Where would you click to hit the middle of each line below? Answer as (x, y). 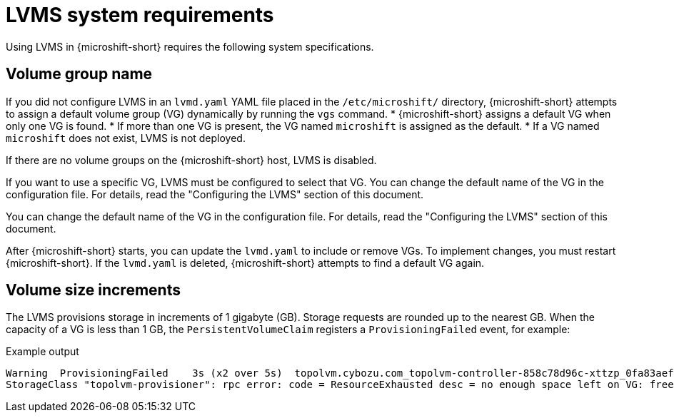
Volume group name (79, 74)
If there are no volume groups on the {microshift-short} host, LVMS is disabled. (191, 160)
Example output (42, 352)
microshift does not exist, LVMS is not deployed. (126, 138)
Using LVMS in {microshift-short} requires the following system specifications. (190, 46)
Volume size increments (93, 290)
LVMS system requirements (140, 15)
